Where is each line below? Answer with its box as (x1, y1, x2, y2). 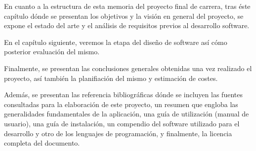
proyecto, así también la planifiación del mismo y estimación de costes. (4, 73, 218, 83)
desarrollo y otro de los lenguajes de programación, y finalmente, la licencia (4, 128, 232, 138)
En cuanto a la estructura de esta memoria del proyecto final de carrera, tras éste (4, 1, 251, 11)
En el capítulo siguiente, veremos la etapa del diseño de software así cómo (4, 37, 227, 47)
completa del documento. (4, 138, 80, 148)
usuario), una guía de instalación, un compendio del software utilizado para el (4, 118, 240, 128)
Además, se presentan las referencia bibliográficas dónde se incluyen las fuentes (4, 89, 243, 100)
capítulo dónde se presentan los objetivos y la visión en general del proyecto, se (4, 10, 244, 21)
